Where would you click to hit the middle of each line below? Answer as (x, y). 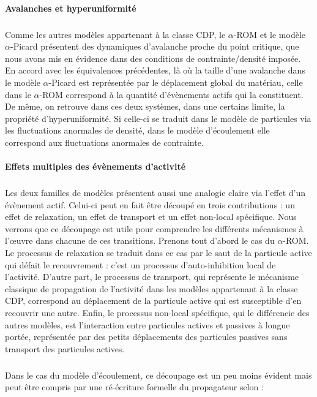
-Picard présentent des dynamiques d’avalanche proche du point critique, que (155, 46)
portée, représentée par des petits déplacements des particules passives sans (146, 337)
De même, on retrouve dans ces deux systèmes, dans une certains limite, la (145, 106)
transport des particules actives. (65, 348)
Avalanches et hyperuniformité (71, 8)
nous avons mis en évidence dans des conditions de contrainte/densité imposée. (153, 58)
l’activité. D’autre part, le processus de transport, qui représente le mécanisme (152, 277)
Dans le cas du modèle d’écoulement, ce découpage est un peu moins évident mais (158, 375)
